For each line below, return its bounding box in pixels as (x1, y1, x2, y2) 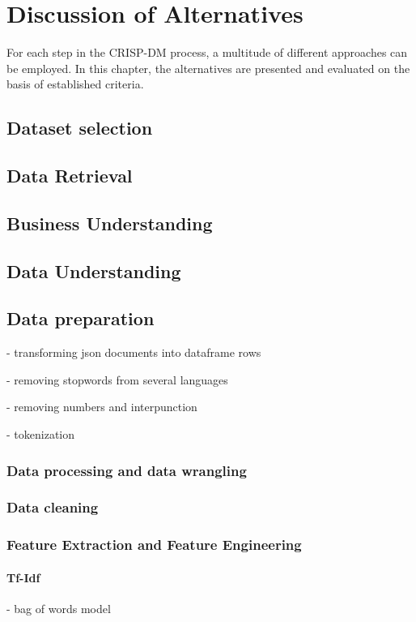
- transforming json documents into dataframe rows (6, 344, 261, 361)
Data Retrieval (6, 163, 133, 188)
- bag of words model (6, 599, 111, 616)
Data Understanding (6, 258, 181, 283)
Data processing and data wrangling (6, 460, 247, 480)
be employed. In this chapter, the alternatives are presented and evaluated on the (6, 59, 410, 76)
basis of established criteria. (6, 75, 144, 92)
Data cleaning (6, 497, 99, 517)
